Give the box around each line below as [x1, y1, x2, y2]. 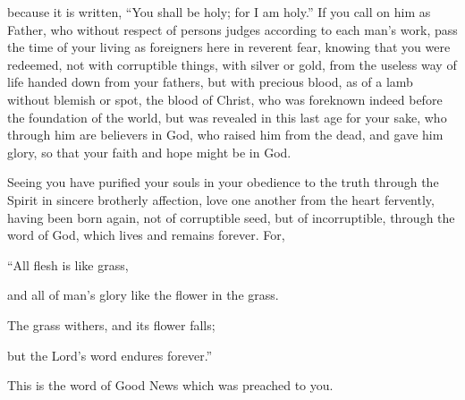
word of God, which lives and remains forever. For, [7, 226, 285, 244]
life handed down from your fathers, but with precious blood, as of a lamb [7, 72, 413, 91]
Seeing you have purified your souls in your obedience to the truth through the [7, 173, 439, 191]
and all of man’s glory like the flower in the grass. [7, 285, 279, 304]
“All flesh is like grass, [7, 255, 129, 274]
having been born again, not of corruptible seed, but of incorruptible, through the [7, 208, 455, 226]
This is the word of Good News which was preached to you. [7, 376, 334, 395]
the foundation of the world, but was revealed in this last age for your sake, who [7, 107, 447, 126]
